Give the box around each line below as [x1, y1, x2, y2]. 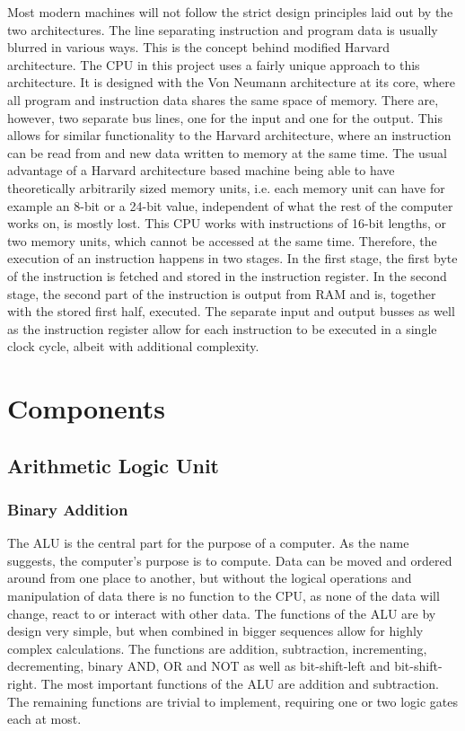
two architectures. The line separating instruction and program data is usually [7, 20, 438, 39]
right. [7, 674, 38, 692]
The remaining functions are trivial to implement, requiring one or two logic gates [7, 691, 459, 710]
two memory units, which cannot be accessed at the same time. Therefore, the [7, 231, 437, 250]
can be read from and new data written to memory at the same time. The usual [7, 143, 447, 162]
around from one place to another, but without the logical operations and [7, 568, 412, 587]
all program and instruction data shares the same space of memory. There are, [7, 90, 439, 109]
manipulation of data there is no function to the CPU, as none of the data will [7, 586, 440, 605]
